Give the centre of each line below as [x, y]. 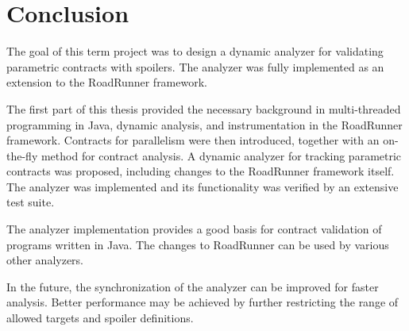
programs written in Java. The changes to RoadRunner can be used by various [198, 244]
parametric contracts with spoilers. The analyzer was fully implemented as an [195, 66]
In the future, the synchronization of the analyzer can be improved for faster [193, 286]
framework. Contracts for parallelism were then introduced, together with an [193, 140]
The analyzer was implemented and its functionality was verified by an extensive [203, 186]
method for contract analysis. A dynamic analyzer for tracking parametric [221, 155]
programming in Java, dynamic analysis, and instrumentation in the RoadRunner [204, 124]
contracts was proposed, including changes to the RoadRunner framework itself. [201, 171]
